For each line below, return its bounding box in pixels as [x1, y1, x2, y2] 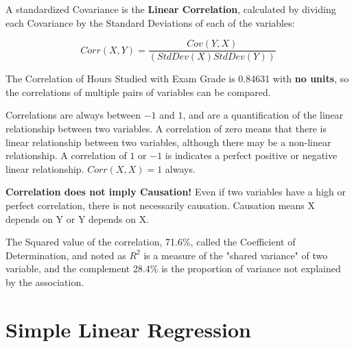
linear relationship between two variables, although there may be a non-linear [5, 134, 331, 149]
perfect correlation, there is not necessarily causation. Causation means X [5, 198, 315, 212]
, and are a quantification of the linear [182, 108, 344, 122]
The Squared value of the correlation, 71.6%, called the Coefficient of [5, 235, 296, 249]
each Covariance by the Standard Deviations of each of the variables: [5, 15, 295, 29]
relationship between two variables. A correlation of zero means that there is [5, 121, 327, 136]
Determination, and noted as [5, 248, 126, 262]
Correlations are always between [5, 108, 141, 122]
